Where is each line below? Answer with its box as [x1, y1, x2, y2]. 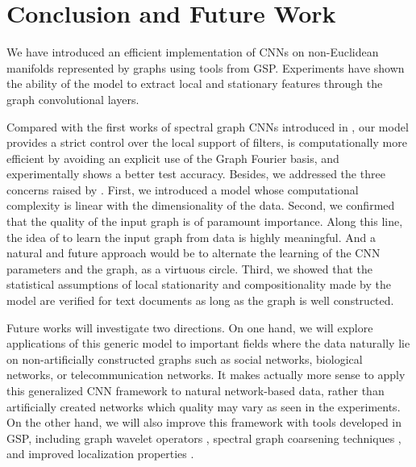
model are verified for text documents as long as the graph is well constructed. [6, 292, 394, 309]
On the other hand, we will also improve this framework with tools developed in [6, 414, 401, 431]
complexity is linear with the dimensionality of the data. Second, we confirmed [6, 197, 395, 214]
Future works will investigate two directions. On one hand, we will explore [6, 319, 373, 336]
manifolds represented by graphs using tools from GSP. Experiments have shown [6, 59, 405, 76]
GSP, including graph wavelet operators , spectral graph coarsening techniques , [6, 429, 401, 446]
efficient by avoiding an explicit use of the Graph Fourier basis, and [6, 149, 339, 166]
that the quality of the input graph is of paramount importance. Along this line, [6, 213, 403, 230]
